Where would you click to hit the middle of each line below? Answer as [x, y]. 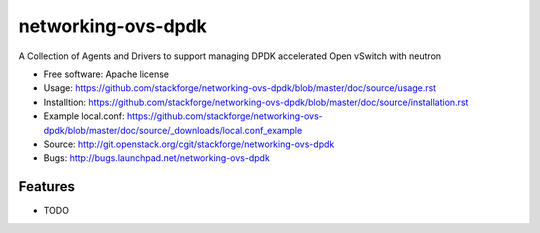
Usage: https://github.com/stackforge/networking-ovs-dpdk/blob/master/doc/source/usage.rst [240, 88]
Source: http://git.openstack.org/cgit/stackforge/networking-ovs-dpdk [189, 144]
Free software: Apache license [106, 74]
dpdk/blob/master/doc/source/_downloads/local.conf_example [173, 130]
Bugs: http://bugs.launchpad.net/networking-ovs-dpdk [156, 158]
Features [46, 186]
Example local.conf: [84, 116]
